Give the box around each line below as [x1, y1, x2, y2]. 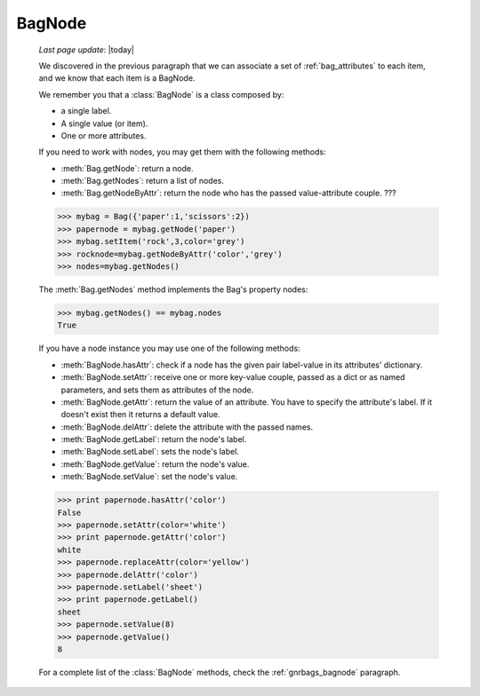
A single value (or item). [60, 118, 148, 129]
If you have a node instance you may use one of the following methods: [38, 343, 301, 354]
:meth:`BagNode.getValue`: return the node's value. [60, 458, 250, 470]
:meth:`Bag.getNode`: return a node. [60, 162, 194, 173]
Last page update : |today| [38, 44, 135, 55]
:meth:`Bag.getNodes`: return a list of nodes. [60, 176, 224, 186]
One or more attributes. [60, 130, 147, 141]
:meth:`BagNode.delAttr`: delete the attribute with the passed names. [60, 422, 314, 432]
